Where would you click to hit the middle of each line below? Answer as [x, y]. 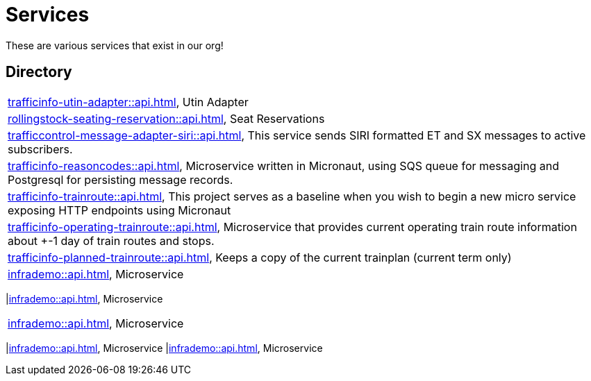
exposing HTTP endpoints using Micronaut [119, 210]
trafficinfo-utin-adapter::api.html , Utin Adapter [128, 102]
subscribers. [40, 149]
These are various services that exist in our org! [115, 45]
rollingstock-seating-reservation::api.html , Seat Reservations [166, 118]
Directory [39, 72]
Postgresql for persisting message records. [120, 179]
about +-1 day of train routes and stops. [111, 240]
